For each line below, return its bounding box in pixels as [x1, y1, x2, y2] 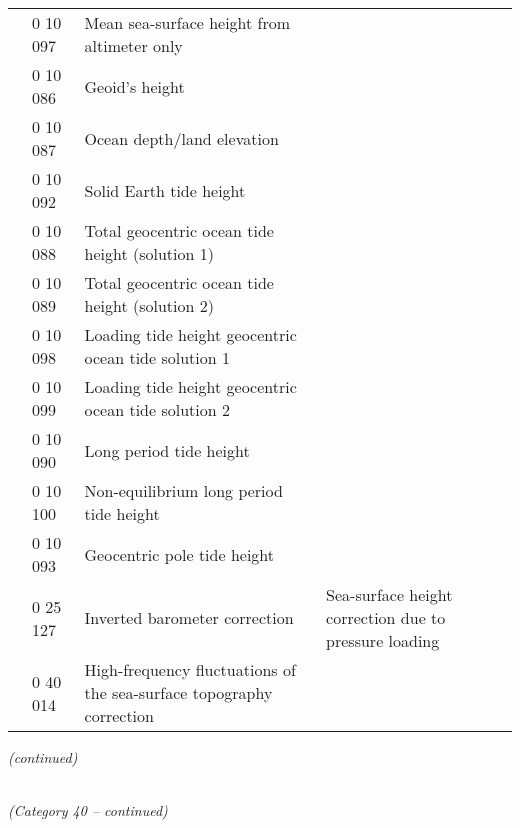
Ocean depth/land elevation [84, 126, 279, 150]
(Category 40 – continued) [8, 800, 168, 821]
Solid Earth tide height [84, 178, 246, 202]
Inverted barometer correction [84, 606, 294, 629]
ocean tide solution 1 [84, 346, 230, 369]
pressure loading [326, 629, 440, 652]
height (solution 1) [84, 242, 214, 265]
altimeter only [84, 34, 183, 57]
